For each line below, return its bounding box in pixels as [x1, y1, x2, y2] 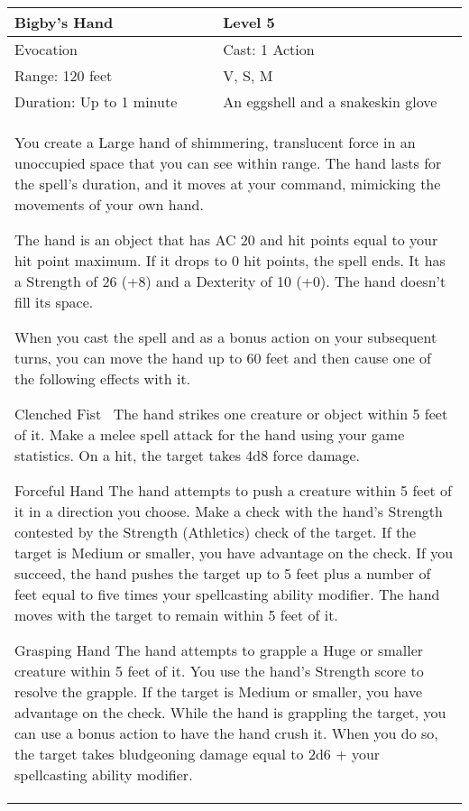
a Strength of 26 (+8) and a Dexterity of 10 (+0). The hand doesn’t [14, 271, 446, 291]
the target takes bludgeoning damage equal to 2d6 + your [14, 743, 381, 764]
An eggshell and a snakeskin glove [223, 91, 437, 112]
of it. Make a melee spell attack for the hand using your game [14, 424, 405, 445]
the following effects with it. [14, 368, 191, 389]
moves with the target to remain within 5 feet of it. [14, 604, 338, 625]
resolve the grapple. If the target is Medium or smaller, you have [14, 681, 423, 702]
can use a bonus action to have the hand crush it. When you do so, [14, 723, 438, 743]
